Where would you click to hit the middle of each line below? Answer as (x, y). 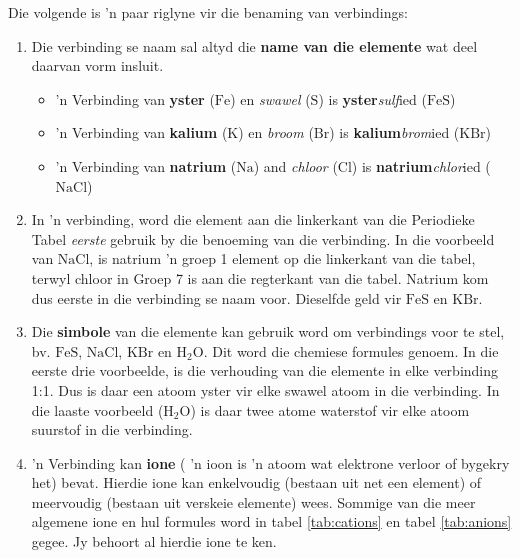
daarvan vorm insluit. (97, 65)
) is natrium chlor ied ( (421, 165)
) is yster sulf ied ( (372, 98)
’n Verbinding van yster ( (135, 98)
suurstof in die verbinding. (112, 429)
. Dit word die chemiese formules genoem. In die (351, 350)
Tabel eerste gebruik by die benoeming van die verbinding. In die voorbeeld (263, 238)
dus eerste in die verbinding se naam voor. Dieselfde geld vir (216, 297)
